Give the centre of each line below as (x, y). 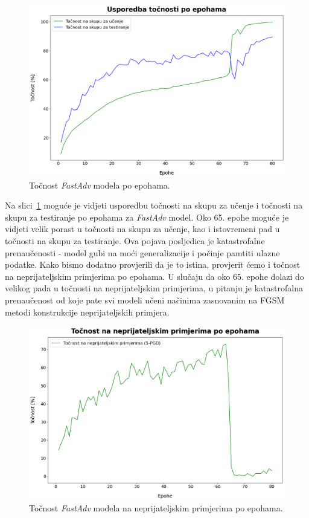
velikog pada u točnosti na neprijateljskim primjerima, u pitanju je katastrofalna (154, 288)
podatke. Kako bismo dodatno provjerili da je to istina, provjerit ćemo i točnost (153, 264)
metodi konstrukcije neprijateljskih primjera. (87, 312)
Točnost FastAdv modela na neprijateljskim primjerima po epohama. (156, 507)
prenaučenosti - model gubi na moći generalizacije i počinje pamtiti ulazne (142, 252)
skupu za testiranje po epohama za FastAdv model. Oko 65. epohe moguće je (147, 217)
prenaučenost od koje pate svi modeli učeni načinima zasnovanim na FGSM (145, 299)
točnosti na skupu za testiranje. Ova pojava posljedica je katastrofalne (135, 241)
